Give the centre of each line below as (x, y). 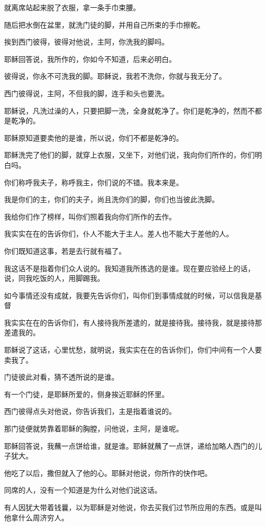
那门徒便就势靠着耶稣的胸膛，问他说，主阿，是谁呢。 (94, 429)
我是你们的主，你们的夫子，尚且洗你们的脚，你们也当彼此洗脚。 (112, 199)
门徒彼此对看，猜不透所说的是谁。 (61, 377)
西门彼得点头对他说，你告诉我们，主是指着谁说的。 (90, 411)
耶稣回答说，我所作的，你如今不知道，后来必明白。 (90, 59)
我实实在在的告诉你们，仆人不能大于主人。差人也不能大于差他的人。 (119, 234)
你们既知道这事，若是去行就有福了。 (65, 250)
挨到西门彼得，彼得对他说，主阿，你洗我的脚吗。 (86, 42)
